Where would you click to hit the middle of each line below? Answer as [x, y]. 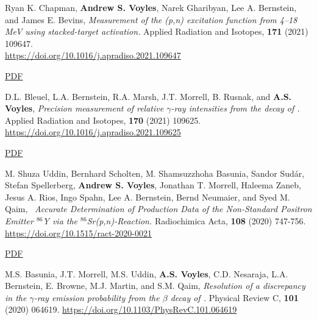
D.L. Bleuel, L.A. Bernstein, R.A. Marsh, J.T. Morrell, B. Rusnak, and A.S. [148, 96]
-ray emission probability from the [97, 297]
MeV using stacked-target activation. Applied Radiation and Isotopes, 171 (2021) [157, 31]
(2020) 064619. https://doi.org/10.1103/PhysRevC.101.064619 [121, 309]
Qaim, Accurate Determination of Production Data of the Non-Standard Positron [158, 209]
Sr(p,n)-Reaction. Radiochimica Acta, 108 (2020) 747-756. [196, 220]
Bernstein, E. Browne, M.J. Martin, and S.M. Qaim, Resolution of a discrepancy [155, 286]
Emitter [19, 220]
